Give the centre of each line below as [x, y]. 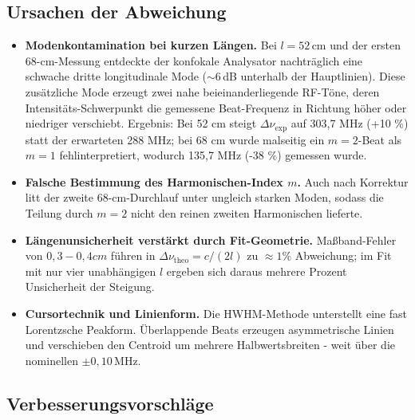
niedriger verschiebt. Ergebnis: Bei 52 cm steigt [141, 123]
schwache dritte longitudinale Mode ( [116, 76]
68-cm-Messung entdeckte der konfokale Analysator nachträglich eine [194, 60]
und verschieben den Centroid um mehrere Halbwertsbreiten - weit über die [210, 345]
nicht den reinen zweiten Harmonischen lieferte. [247, 213]
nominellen [51, 360]
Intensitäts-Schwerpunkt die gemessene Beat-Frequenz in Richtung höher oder [216, 107]
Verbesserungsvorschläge [110, 403]
